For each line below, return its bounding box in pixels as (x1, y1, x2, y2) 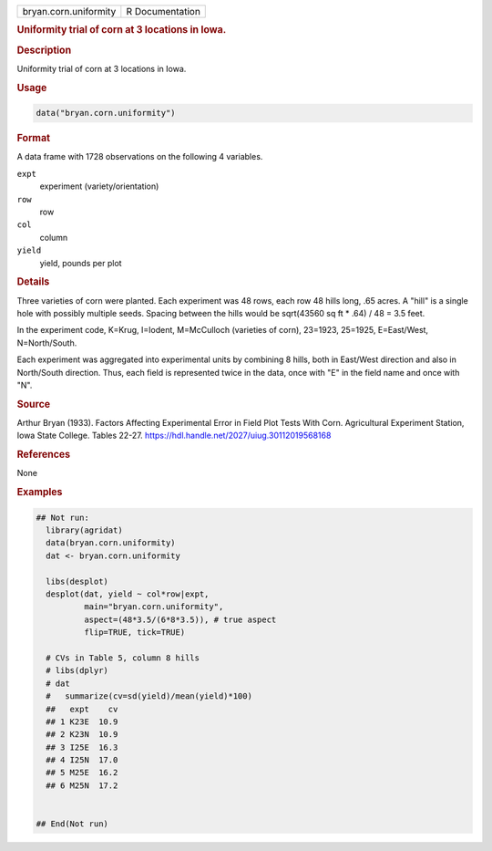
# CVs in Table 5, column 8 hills (46, 652, 200, 663)
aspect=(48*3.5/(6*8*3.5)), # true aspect (83, 614, 277, 625)
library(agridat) (46, 525, 123, 535)
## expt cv (46, 703, 118, 714)
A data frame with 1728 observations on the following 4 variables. (16, 151, 263, 162)
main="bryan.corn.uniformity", (83, 602, 224, 612)
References (16, 448, 71, 461)
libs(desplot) (46, 576, 109, 586)
